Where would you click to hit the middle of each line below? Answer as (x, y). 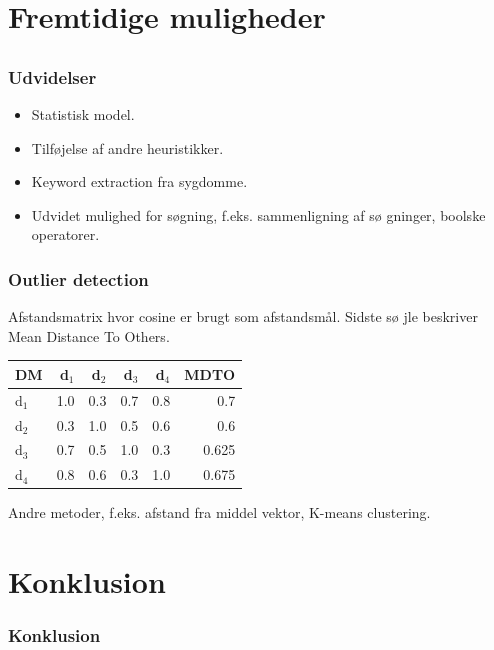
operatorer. (65, 234)
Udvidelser (52, 76)
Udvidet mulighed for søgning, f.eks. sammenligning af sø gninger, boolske (258, 214)
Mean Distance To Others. (89, 335)
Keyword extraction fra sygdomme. (139, 181)
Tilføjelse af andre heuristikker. (127, 147)
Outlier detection (78, 278)
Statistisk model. (83, 114)
